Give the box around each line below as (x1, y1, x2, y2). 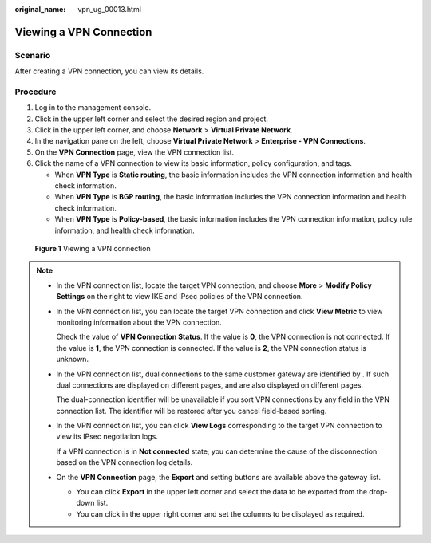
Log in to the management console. (34, 103, 152, 112)
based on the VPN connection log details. (56, 458, 193, 467)
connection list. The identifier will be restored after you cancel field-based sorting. (56, 406, 327, 415)
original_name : (14, 5, 66, 14)
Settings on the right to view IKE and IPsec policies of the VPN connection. (56, 292, 303, 301)
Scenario (14, 49, 51, 61)
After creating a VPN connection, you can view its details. (14, 66, 204, 76)
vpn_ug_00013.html (77, 5, 141, 14)
